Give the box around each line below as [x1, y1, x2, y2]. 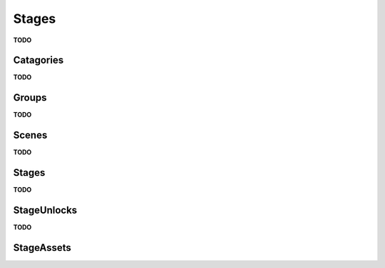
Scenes [13, 129, 48, 142]
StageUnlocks [13, 204, 78, 216]
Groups [13, 91, 47, 104]
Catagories [13, 54, 64, 66]
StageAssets [13, 242, 71, 254]
